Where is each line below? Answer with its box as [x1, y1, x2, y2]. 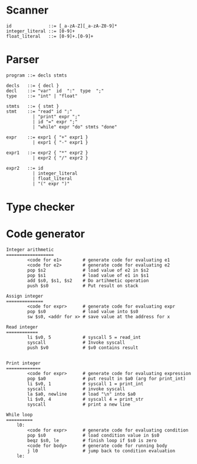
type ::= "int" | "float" [6, 93, 78, 99]
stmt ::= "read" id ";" [6, 108, 73, 114]
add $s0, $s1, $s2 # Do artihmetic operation [27, 278, 149, 284]
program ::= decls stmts [6, 72, 67, 78]
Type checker [6, 200, 75, 214]
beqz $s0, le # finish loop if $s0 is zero [27, 437, 157, 443]
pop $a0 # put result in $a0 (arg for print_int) [27, 376, 186, 381]
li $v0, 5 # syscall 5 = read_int [27, 334, 142, 340]
